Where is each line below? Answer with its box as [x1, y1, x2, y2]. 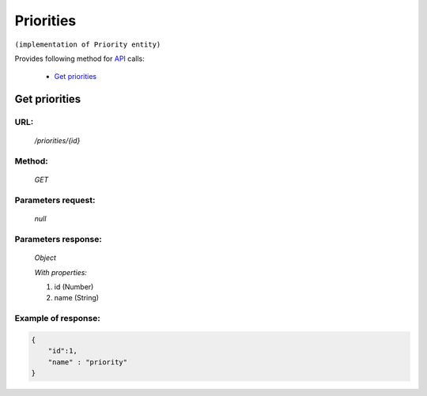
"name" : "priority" [47, 357, 128, 367]
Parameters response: [14, 233, 102, 244]
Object [34, 253, 57, 262]
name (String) [54, 293, 99, 303]
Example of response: [14, 313, 100, 324]
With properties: [34, 267, 87, 277]
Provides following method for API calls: [14, 54, 145, 63]
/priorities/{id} [34, 136, 81, 145]
